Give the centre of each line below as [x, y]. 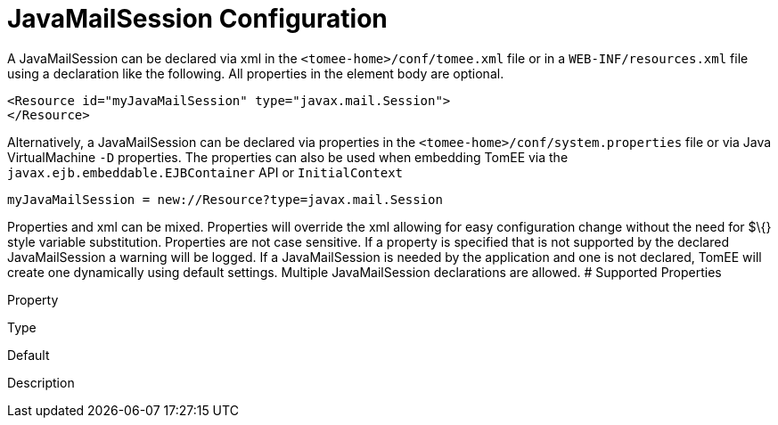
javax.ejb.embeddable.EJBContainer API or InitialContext [205, 172]
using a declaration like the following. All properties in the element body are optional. [256, 73]
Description [41, 382]
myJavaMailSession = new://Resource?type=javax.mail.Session [225, 199]
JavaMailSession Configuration [197, 19]
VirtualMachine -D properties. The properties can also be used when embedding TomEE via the [288, 157]
